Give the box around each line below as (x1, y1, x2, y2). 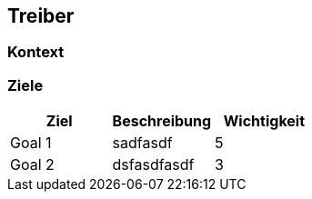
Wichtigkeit (223, 112, 306, 131)
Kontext (7, 43, 65, 62)
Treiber (7, 5, 75, 27)
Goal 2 (10, 155, 55, 174)
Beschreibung (112, 112, 212, 131)
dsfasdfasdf (112, 155, 195, 174)
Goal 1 (10, 134, 52, 153)
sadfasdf (112, 134, 173, 153)
